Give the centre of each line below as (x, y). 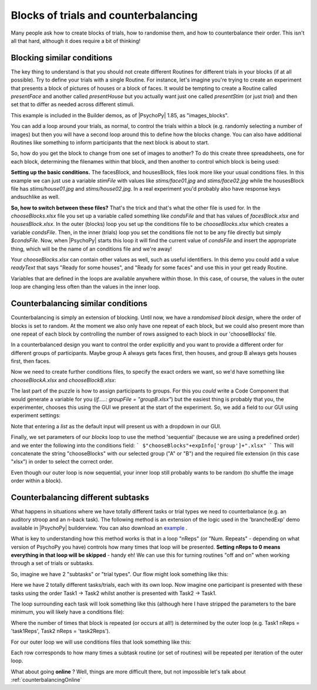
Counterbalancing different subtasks (80, 497)
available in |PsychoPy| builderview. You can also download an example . (99, 527)
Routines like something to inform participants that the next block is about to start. (110, 142)
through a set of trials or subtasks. (52, 563)
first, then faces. (31, 361)
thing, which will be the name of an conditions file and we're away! (92, 249)
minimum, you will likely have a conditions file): (68, 612)
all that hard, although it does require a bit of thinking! (76, 40)
